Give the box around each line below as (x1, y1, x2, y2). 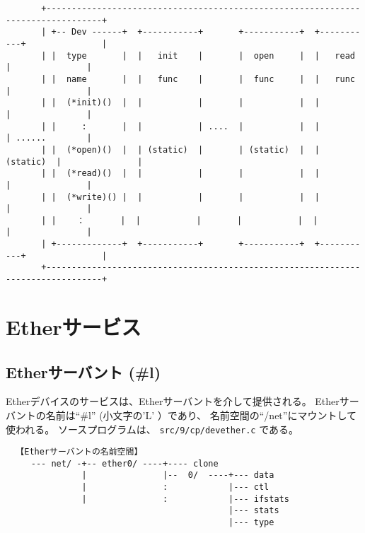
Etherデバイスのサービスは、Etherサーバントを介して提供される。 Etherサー (6, 394, 359, 409)
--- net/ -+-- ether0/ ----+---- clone (30, 458, 219, 469)
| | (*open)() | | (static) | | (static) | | (41, 144, 320, 155)
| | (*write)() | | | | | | (41, 192, 320, 202)
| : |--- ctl (81, 482, 270, 493)
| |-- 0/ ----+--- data (81, 470, 274, 481)
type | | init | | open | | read (66, 50, 355, 61)
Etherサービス (6, 312, 141, 341)
